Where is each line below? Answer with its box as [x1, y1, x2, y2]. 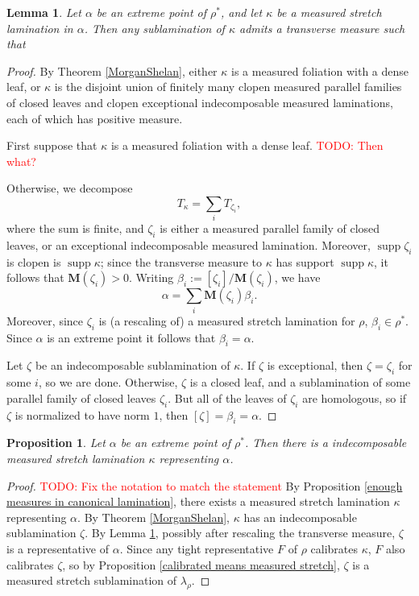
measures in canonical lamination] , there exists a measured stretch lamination [6, 493, 390, 510]
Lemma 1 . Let [6, 4, 81, 20]
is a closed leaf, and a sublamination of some [189, 374, 411, 391]
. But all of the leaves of [168, 389, 287, 406]
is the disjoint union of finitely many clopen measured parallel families [54, 78, 402, 95]
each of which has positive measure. [6, 110, 183, 126]
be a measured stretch [276, 4, 382, 20]
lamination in [6, 19, 73, 36]
